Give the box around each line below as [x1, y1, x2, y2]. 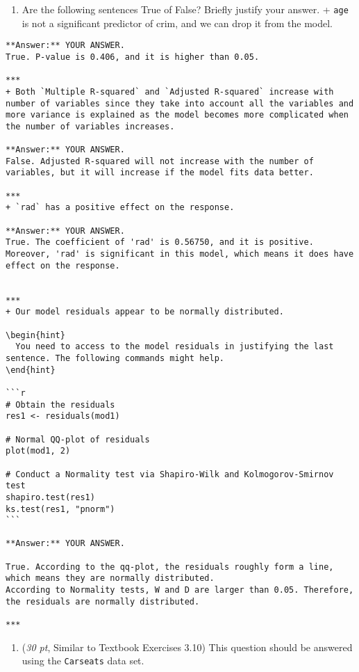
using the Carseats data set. [22, 653, 144, 668]
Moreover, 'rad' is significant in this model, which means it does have [6, 249, 354, 259]
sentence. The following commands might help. [6, 353, 224, 363]
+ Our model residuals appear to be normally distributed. [6, 307, 284, 317]
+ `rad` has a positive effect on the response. [6, 202, 235, 213]
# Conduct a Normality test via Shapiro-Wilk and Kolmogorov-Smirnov [6, 469, 334, 479]
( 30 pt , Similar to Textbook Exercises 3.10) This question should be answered [22, 639, 353, 654]
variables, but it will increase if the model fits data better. [6, 168, 314, 178]
